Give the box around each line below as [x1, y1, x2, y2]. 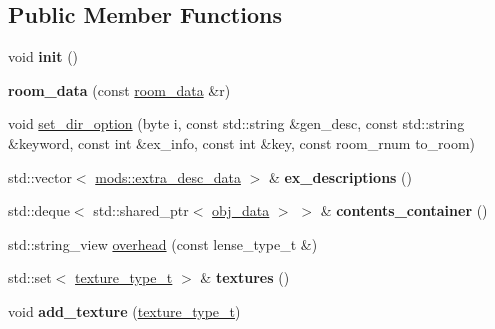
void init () [8, 46, 79, 67]
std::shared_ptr [93, 200, 189, 221]
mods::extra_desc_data [95, 166, 241, 187]
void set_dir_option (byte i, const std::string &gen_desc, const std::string [8, 113, 465, 134]
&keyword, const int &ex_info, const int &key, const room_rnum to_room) [8, 132, 476, 153]
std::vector [8, 166, 72, 187]
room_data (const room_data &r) [8, 79, 231, 100]
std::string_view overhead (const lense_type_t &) [8, 233, 318, 254]
